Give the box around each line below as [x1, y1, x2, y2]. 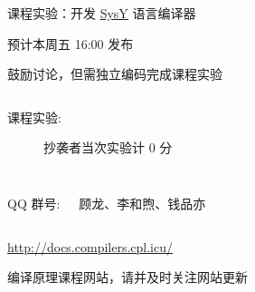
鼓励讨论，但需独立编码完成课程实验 [7, 64, 222, 83]
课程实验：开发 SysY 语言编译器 [7, 4, 196, 22]
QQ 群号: [7, 193, 61, 212]
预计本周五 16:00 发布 [7, 34, 134, 53]
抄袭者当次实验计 [43, 138, 145, 157]
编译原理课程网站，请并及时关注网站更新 [7, 268, 248, 287]
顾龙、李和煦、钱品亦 [79, 193, 206, 212]
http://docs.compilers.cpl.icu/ [7, 237, 173, 256]
